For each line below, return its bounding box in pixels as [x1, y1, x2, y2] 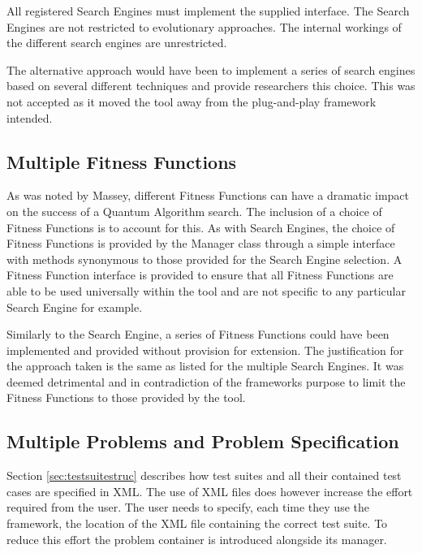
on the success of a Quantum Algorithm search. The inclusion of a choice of [6, 202, 382, 219]
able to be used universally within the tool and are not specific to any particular [6, 282, 406, 299]
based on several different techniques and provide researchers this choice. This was [6, 77, 416, 94]
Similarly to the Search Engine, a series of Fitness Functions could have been [6, 326, 390, 343]
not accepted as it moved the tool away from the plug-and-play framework [6, 93, 377, 110]
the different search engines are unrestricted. [6, 34, 227, 51]
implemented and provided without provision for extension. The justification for [6, 341, 404, 358]
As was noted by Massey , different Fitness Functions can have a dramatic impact [6, 187, 410, 204]
